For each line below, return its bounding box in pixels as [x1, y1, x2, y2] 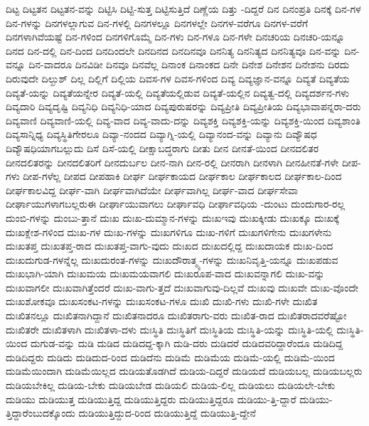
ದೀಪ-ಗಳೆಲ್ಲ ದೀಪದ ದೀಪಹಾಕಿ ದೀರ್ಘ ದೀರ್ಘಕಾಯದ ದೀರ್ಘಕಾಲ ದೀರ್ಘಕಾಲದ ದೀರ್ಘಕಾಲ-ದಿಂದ [23, 169, 342, 183]
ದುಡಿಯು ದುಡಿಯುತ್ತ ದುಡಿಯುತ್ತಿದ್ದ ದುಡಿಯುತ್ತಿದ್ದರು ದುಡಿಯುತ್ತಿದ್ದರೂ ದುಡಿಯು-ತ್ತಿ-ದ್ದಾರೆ [6, 391, 296, 406]
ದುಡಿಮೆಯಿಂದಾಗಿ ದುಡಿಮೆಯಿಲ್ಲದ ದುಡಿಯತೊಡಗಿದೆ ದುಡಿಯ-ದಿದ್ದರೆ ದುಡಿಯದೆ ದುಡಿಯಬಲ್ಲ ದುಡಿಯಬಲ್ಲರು [6, 363, 363, 378]
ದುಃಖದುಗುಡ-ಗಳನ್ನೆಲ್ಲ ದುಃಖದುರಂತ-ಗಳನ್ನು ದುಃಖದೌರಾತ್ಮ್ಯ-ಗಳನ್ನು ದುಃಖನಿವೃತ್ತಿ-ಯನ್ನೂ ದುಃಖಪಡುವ [6, 252, 338, 267]
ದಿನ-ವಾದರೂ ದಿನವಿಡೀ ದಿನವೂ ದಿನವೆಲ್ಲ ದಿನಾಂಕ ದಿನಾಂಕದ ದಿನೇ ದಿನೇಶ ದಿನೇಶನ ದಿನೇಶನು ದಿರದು [28, 57, 350, 72]
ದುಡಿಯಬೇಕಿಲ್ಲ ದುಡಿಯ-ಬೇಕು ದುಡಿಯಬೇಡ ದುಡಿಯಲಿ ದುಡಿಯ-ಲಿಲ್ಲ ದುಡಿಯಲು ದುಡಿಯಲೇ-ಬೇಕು [6, 378, 336, 393]
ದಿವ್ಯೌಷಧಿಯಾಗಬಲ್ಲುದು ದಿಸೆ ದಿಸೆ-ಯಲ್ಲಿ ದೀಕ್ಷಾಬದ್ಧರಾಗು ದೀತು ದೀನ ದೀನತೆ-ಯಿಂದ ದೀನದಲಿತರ [6, 140, 319, 155]
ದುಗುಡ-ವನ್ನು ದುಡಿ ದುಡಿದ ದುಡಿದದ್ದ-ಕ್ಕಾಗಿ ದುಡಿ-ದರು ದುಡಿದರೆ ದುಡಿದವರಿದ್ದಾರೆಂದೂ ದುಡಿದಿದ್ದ [30, 336, 343, 351]
